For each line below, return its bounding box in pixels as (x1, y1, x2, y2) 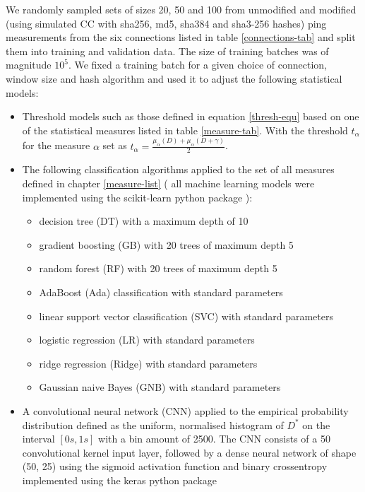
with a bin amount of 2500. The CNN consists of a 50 (98, 431, 330, 446)
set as (102, 138, 127, 153)
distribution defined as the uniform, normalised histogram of (22, 417, 284, 432)
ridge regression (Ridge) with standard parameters (39, 356, 258, 370)
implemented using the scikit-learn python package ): (22, 189, 253, 204)
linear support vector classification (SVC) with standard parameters (39, 308, 333, 323)
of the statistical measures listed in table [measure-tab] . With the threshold (22, 122, 348, 137)
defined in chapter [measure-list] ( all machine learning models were (22, 175, 315, 190)
